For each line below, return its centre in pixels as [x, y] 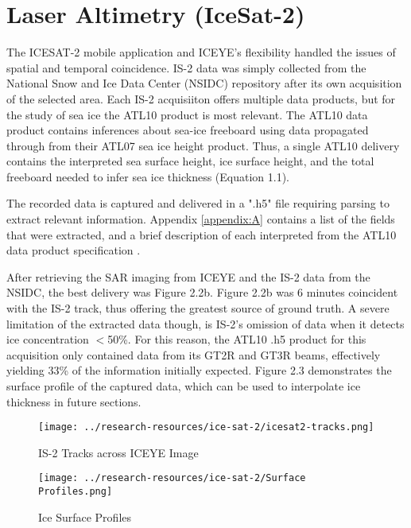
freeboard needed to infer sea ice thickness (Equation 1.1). [148, 176]
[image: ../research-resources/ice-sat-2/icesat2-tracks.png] [206, 427]
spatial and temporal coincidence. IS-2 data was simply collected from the [186, 67]
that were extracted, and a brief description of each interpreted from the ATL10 [202, 234]
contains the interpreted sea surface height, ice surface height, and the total [190, 161]
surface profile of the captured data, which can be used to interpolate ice [184, 386]
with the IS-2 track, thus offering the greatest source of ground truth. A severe [198, 308]
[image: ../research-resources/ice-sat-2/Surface [172, 478]
